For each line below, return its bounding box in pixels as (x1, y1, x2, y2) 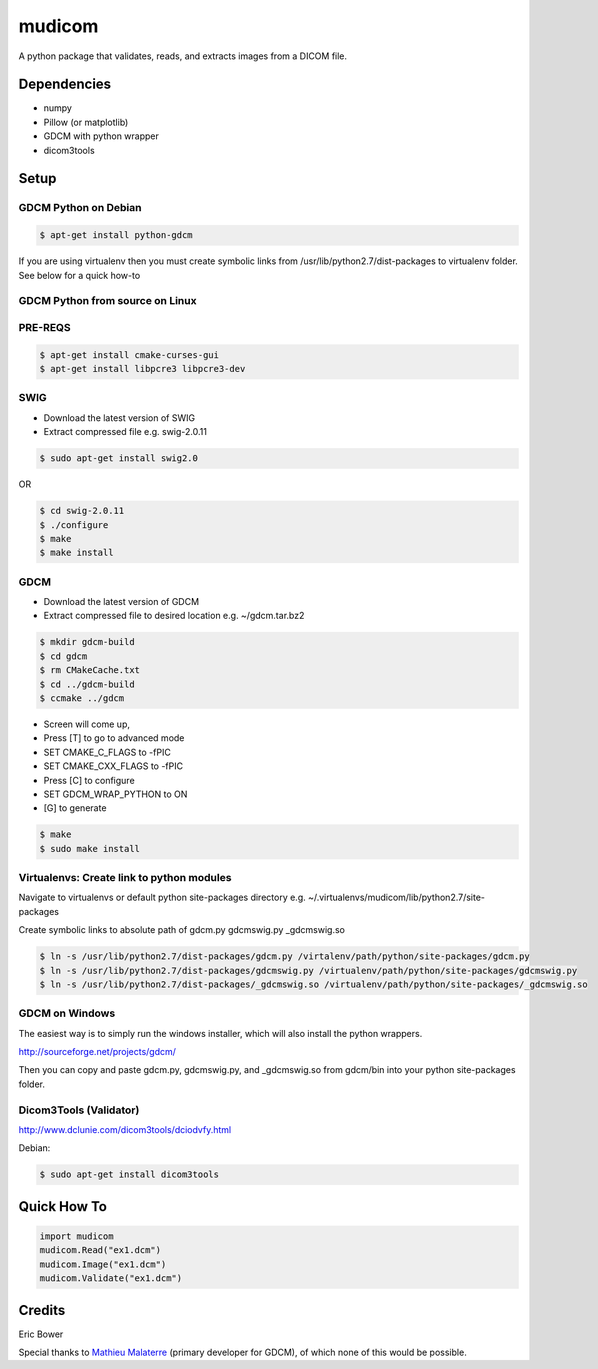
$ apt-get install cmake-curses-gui (39, 349, 220, 360)
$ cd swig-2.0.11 (39, 505, 125, 517)
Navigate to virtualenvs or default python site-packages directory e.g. (18, 891, 307, 904)
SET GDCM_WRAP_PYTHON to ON (43, 788, 188, 800)
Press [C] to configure (43, 774, 135, 786)
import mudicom (39, 1230, 114, 1242)
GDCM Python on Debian (18, 201, 142, 215)
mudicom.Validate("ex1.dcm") (39, 1273, 183, 1284)
